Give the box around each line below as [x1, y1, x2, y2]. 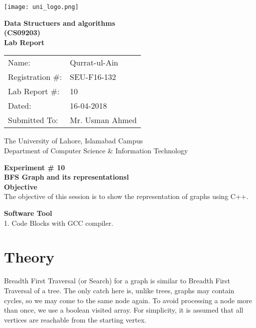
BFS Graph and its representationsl [4, 172, 129, 182]
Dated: [8, 100, 31, 112]
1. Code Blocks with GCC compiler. [4, 217, 114, 228]
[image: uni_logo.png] [4, 3, 79, 10]
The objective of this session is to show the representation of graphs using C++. [4, 191, 249, 201]
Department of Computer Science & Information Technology [4, 145, 188, 156]
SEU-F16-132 [69, 71, 116, 83]
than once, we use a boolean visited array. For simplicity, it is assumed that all [4, 305, 244, 315]
